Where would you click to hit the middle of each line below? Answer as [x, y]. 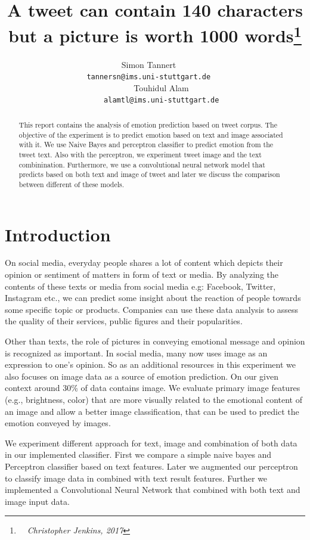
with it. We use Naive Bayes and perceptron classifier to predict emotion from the [146, 145]
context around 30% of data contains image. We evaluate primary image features [153, 388]
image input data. [37, 501]
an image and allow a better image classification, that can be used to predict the [152, 411]
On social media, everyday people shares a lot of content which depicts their [144, 263]
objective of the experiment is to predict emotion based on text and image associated [151, 134]
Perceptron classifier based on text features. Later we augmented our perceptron [151, 466]
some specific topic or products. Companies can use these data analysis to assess [152, 309]
